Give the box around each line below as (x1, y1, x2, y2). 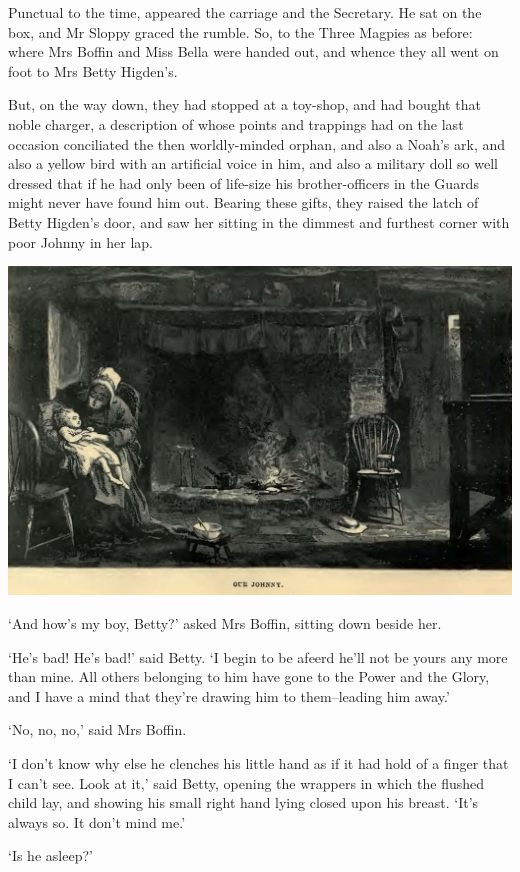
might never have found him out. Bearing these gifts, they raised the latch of (8, 192, 479, 213)
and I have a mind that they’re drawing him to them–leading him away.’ (8, 685, 450, 706)
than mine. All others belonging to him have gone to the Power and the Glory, (8, 666, 490, 687)
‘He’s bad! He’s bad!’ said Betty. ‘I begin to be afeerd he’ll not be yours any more (8, 646, 508, 667)
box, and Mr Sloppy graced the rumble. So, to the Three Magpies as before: (8, 21, 473, 42)
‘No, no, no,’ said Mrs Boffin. (8, 719, 187, 740)
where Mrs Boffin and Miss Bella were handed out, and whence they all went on (8, 41, 499, 62)
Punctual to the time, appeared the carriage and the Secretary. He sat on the (8, 2, 482, 22)
